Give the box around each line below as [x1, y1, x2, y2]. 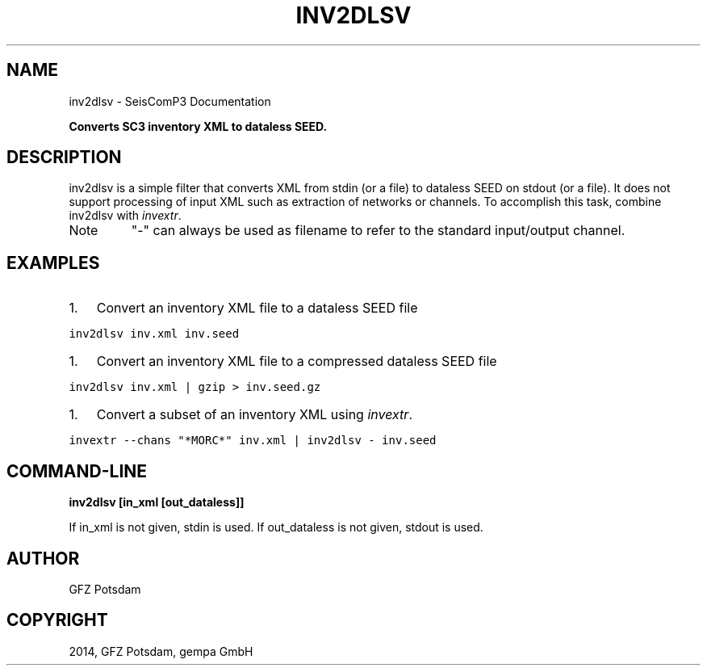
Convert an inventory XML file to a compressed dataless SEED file [96, 353, 497, 370]
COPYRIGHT [6, 610, 108, 631]
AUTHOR [6, 548, 80, 569]
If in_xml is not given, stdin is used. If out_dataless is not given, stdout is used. [69, 520, 483, 535]
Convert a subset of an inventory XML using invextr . [96, 406, 412, 423]
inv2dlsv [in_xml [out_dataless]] [69, 495, 245, 510]
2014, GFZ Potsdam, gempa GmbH [69, 644, 253, 658]
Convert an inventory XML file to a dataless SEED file [96, 300, 418, 317]
